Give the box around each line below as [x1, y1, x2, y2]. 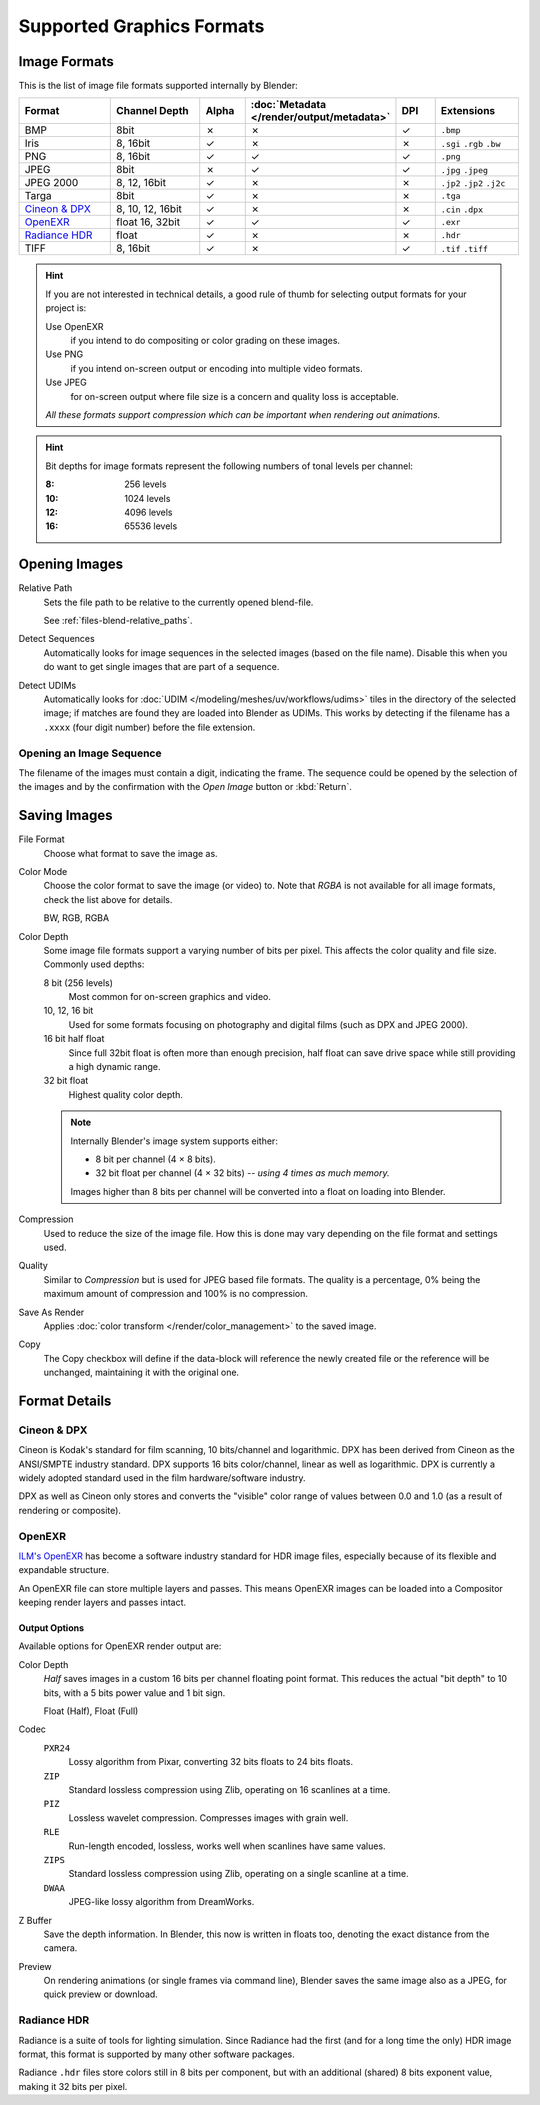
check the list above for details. [43, 893, 173, 905]
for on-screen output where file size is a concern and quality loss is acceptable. [70, 390, 399, 402]
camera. [43, 1942, 78, 1954]
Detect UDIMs [18, 679, 77, 691]
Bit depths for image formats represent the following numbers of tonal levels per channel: [45, 460, 414, 472]
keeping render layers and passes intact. [18, 1596, 187, 1609]
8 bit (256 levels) [43, 976, 114, 989]
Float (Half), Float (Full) [43, 1705, 139, 1717]
